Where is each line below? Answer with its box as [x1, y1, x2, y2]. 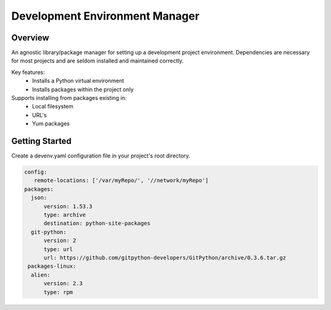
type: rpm [44, 289, 74, 295]
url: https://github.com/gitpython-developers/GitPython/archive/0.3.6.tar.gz [44, 254, 286, 261]
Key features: [11, 68, 45, 76]
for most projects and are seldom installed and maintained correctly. [11, 57, 184, 64]
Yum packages [32, 120, 70, 127]
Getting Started [11, 136, 72, 146]
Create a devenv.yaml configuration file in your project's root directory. [11, 152, 191, 159]
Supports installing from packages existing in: [11, 94, 127, 102]
